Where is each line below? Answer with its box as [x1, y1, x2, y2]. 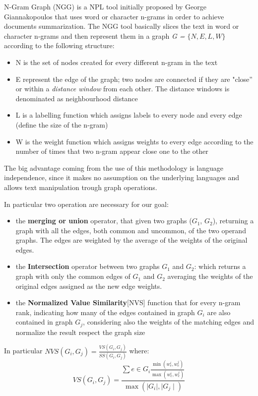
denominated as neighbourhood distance [15, 93, 138, 103]
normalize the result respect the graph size [15, 327, 145, 337]
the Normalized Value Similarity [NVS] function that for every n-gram [15, 297, 241, 308]
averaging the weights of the [167, 271, 253, 281]
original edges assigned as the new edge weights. [15, 280, 162, 291]
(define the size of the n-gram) [15, 119, 108, 130]
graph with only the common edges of [15, 271, 130, 281]
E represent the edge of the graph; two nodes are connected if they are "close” [15, 73, 253, 84]
